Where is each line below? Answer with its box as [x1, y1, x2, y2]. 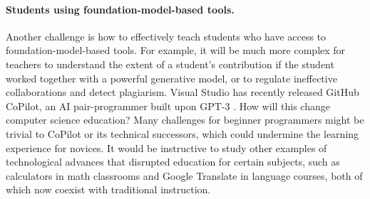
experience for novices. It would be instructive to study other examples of [6, 140, 327, 155]
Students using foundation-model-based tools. [6, 1, 235, 16]
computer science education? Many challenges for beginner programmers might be [6, 112, 364, 127]
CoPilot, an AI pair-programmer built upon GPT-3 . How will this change [6, 98, 330, 113]
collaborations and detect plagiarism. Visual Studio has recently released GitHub [6, 85, 359, 99]
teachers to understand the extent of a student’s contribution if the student [6, 56, 334, 71]
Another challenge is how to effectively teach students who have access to [6, 28, 327, 43]
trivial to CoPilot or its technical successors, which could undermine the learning [6, 126, 359, 141]
